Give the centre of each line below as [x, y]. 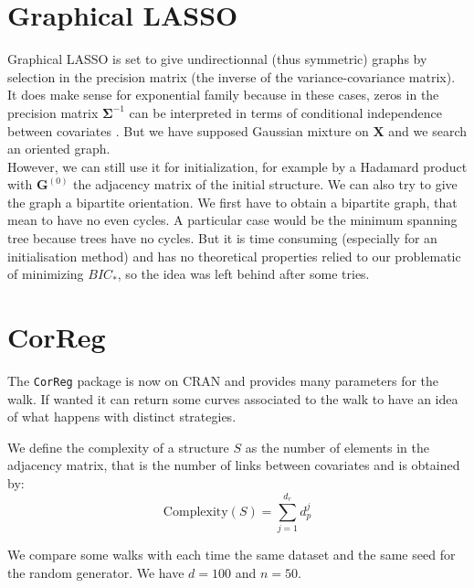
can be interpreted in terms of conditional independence [286, 112]
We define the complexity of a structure [118, 447]
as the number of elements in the [337, 447]
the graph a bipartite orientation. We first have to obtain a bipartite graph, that [232, 202]
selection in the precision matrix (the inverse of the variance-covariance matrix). [232, 76]
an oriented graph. [59, 149]
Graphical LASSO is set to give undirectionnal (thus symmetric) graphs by [217, 59]
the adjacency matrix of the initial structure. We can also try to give [265, 184]
